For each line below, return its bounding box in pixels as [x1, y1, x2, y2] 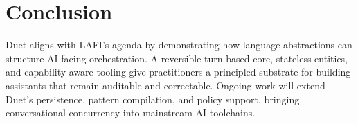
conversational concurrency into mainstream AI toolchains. [6, 105, 256, 120]
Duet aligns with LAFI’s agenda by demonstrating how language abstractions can [6, 37, 352, 52]
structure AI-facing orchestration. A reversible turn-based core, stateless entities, [6, 51, 348, 65]
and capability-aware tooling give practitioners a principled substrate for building [6, 64, 351, 79]
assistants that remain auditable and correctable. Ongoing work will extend [6, 78, 325, 92]
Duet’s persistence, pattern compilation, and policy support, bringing [6, 91, 300, 106]
